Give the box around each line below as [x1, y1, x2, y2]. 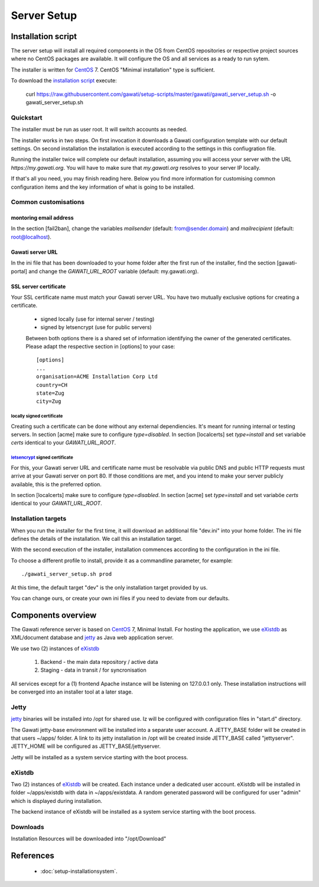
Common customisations [11, 198, 85, 207]
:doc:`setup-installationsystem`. [40, 867, 118, 875]
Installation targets [11, 515, 67, 523]
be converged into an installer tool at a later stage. [11, 688, 133, 695]
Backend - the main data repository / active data [40, 658, 158, 665]
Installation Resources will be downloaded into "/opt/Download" [11, 835, 167, 843]
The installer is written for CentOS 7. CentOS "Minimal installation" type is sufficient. [11, 66, 216, 73]
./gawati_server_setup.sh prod [21, 571, 112, 578]
